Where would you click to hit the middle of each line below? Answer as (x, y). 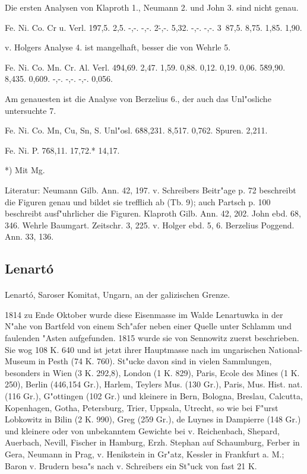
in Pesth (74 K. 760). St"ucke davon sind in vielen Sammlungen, (155, 361)
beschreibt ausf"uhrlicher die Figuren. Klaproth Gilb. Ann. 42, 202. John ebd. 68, (153, 213)
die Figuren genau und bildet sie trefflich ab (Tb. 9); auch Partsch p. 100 (138, 201)
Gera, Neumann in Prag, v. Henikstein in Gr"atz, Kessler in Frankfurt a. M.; (145, 454)
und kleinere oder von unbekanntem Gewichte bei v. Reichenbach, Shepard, (142, 430)
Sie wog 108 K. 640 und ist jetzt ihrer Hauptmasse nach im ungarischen (135, 349)
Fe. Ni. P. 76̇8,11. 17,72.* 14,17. (62, 150)
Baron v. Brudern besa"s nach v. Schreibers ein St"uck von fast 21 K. (131, 465)
